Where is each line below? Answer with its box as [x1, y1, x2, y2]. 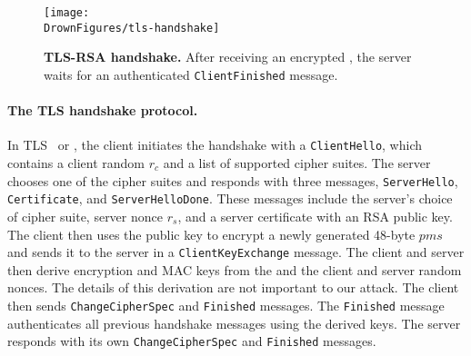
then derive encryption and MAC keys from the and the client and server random [7, 260, 462, 279]
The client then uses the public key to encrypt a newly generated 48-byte [7, 224, 416, 243]
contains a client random [7, 153, 145, 173]
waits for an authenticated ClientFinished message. [44, 64, 338, 84]
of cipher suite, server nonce [7, 206, 163, 225]
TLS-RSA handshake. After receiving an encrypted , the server [44, 47, 412, 66]
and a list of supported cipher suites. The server [163, 153, 431, 173]
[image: [44, 6, 90, 19]
